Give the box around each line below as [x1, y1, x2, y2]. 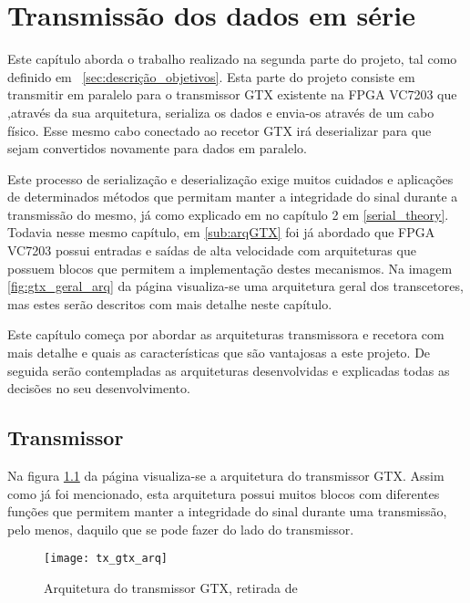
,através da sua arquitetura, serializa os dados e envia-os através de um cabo [7, 102, 434, 121]
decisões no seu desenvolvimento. [7, 379, 190, 398]
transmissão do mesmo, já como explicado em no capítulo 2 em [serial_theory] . [7, 204, 449, 224]
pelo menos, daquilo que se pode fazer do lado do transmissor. [7, 519, 354, 538]
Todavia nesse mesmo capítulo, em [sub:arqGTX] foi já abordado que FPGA [7, 223, 435, 242]
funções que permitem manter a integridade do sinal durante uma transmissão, [7, 502, 447, 521]
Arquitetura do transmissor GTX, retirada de [44, 578, 298, 598]
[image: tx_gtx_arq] [44, 552, 169, 566]
